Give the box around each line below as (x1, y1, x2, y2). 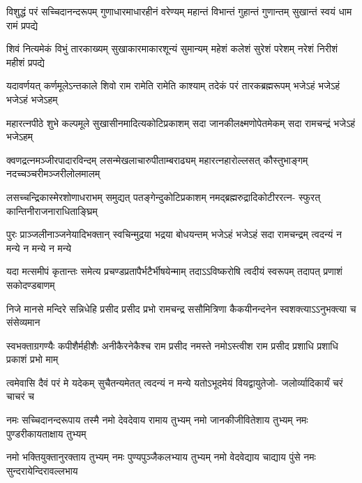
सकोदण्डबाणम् (6, 277, 55, 292)
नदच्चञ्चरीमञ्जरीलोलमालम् (6, 166, 100, 181)
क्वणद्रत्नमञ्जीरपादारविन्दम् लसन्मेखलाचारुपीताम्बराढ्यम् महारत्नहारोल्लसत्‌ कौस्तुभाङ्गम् (6, 152, 308, 167)
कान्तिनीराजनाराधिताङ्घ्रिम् (6, 203, 98, 218)
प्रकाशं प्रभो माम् (6, 352, 59, 366)
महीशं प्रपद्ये (6, 54, 45, 69)
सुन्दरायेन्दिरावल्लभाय (6, 463, 78, 477)
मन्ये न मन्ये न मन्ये (6, 240, 72, 255)
